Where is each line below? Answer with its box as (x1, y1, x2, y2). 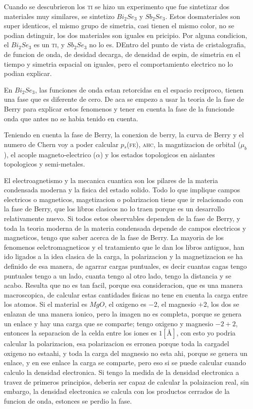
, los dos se (207, 299, 239, 309)
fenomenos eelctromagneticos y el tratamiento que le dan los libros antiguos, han (4, 242, 244, 252)
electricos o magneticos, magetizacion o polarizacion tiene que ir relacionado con (4, 194, 243, 204)
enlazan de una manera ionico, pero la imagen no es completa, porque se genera (4, 309, 242, 319)
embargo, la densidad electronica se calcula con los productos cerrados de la (4, 386, 230, 396)
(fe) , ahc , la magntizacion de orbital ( (126, 139, 241, 149)
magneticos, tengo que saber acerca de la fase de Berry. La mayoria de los (4, 232, 224, 242)
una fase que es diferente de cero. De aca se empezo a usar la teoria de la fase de (4, 94, 244, 104)
